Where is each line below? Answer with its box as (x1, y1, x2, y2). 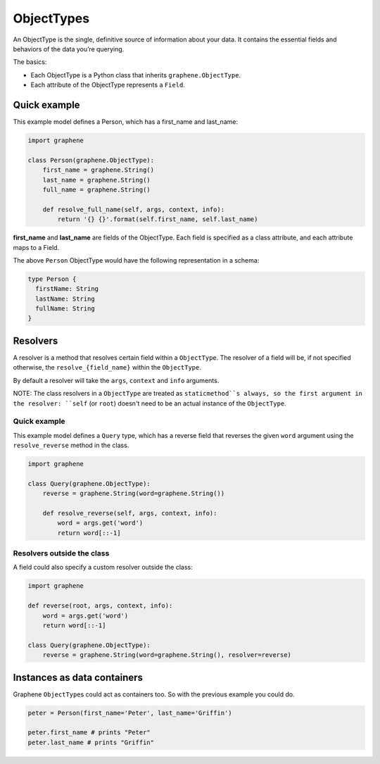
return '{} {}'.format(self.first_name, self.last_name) (57, 215, 258, 223)
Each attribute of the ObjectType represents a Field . (30, 81, 186, 89)
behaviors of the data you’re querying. (13, 44, 125, 53)
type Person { (27, 275, 77, 283)
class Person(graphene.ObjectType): (27, 156, 155, 164)
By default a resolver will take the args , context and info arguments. (13, 376, 220, 384)
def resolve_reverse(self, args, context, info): (42, 509, 217, 517)
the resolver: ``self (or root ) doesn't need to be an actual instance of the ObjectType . (13, 399, 286, 408)
